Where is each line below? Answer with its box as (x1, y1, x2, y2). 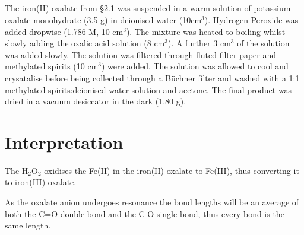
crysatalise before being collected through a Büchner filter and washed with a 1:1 (5, 71, 300, 84)
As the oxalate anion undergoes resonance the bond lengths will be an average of (5, 196, 299, 208)
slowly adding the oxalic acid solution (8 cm (5, 37, 165, 49)
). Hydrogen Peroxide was (204, 13, 299, 26)
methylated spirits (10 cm (5, 60, 99, 72)
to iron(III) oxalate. (5, 176, 77, 188)
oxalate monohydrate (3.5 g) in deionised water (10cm (5, 13, 202, 26)
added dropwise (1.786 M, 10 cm (5, 25, 123, 37)
